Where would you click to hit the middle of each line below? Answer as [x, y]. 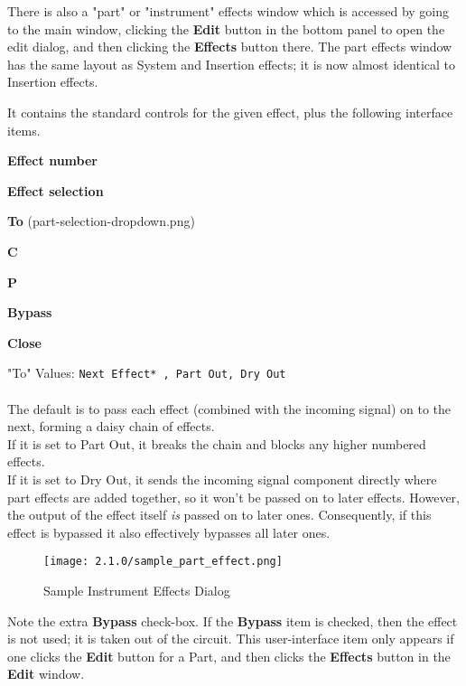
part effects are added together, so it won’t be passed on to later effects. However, [233, 497]
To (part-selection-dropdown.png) [101, 221]
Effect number [52, 160]
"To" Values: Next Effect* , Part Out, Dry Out [147, 373]
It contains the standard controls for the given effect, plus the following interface [230, 112]
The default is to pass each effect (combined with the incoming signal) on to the [229, 408]
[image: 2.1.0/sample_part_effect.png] [163, 562]
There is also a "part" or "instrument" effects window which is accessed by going [228, 11]
